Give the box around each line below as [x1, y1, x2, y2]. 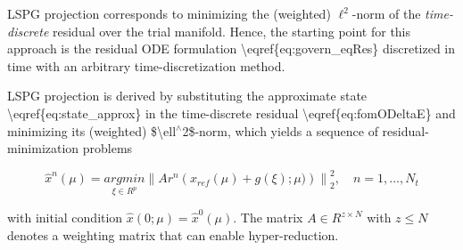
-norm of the [351, 4, 421, 22]
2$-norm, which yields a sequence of [182, 121, 378, 140]
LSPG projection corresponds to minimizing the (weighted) [7, 4, 331, 22]
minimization [7, 139, 79, 157]
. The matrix [233, 208, 303, 227]
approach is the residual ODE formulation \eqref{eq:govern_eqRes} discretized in [7, 39, 456, 58]
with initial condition [7, 208, 123, 227]
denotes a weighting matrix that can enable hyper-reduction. [7, 225, 339, 244]
